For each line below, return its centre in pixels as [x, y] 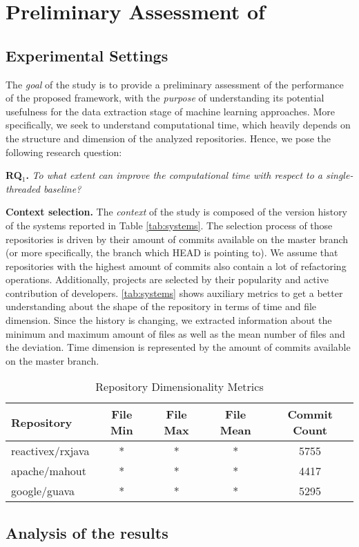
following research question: [64, 152]
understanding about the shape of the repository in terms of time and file [161, 306]
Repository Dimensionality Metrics [179, 387]
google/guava [43, 491]
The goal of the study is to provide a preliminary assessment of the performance [175, 84]
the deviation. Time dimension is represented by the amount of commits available [178, 347]
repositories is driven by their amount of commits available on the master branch [177, 239]
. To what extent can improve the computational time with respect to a [174, 175]
